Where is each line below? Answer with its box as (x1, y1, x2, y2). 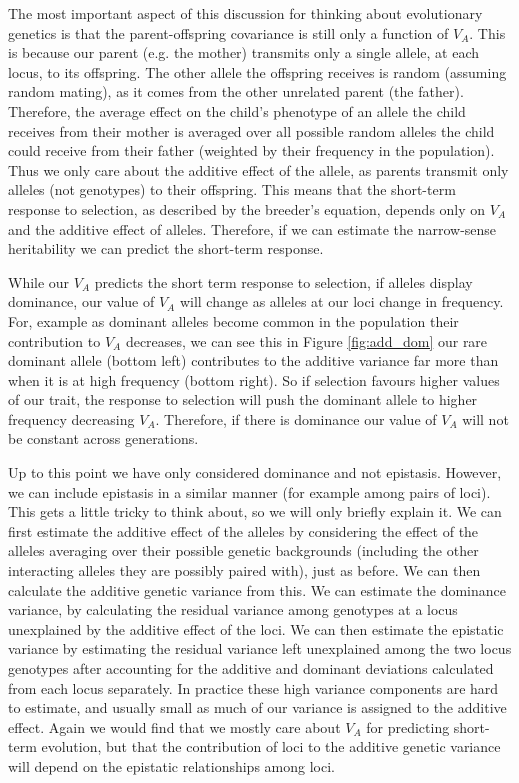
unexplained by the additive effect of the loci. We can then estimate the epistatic (8, 618, 504, 639)
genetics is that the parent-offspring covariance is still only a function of (8, 22, 449, 43)
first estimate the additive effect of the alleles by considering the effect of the (8, 520, 479, 541)
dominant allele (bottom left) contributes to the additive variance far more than (8, 350, 499, 371)
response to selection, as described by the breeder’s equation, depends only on (8, 198, 486, 219)
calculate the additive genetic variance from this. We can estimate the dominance (8, 579, 506, 600)
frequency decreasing (8, 408, 135, 429)
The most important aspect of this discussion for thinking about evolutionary (8, 3, 483, 23)
